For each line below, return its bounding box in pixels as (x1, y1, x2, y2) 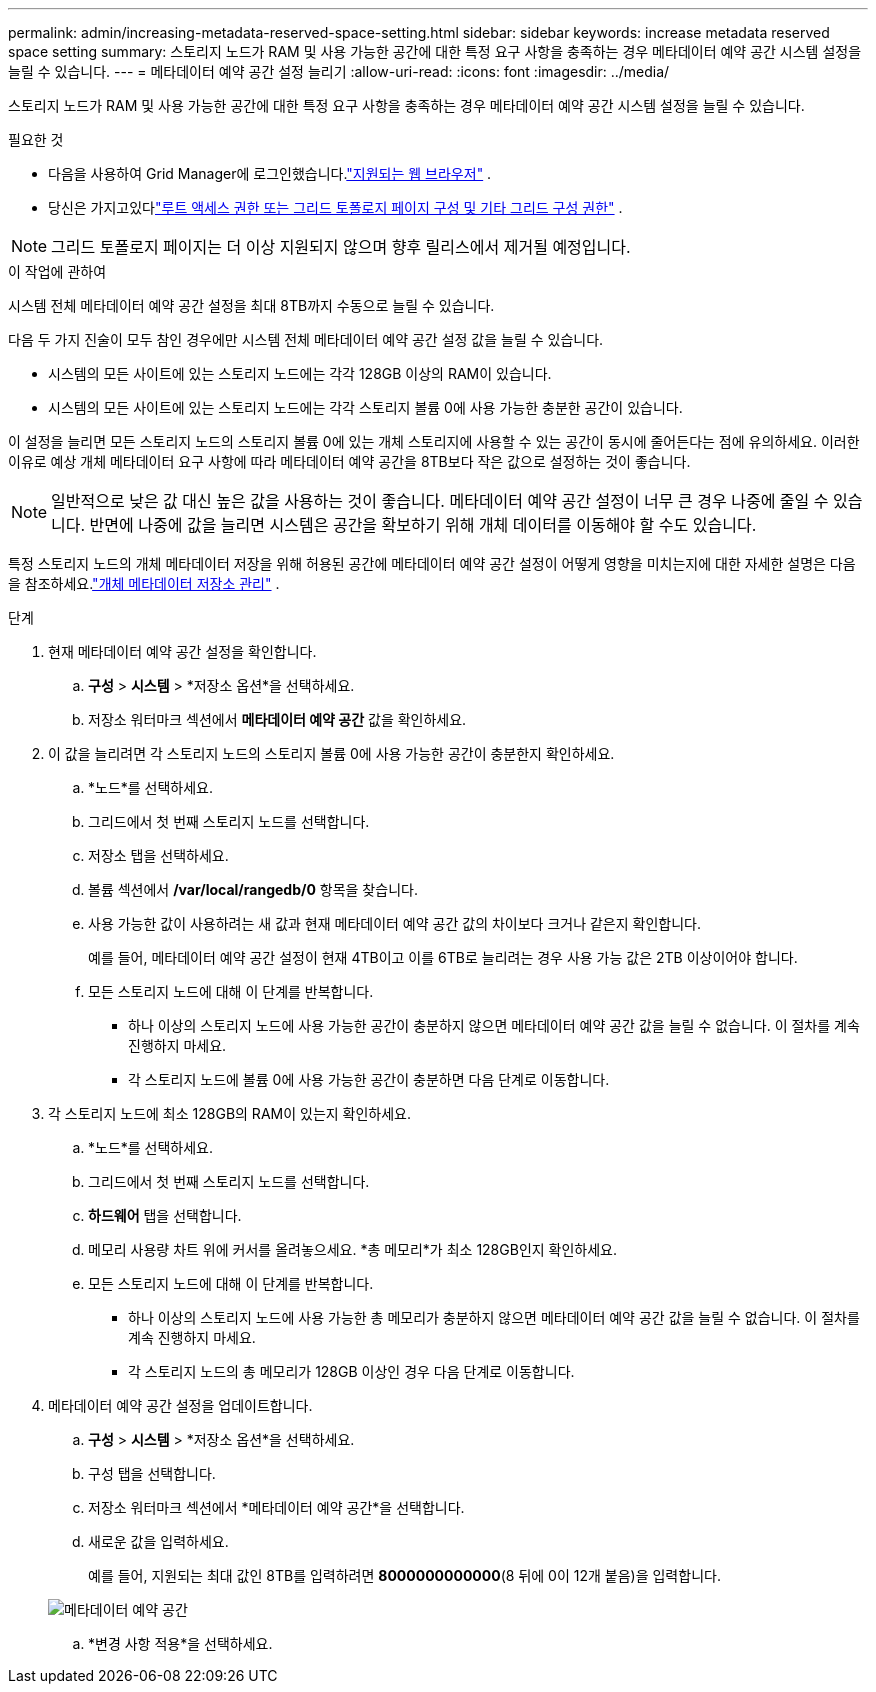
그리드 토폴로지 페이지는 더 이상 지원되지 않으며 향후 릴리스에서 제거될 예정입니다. (51, 237, 631, 257)
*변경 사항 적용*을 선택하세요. (88, 1635, 273, 1652)
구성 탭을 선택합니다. (88, 1465, 216, 1482)
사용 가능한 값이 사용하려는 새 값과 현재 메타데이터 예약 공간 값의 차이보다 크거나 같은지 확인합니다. (88, 915, 701, 932)
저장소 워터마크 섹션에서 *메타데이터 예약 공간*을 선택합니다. (88, 1499, 465, 1516)
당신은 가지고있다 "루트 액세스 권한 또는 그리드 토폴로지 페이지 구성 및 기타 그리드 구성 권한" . (48, 199, 623, 216)
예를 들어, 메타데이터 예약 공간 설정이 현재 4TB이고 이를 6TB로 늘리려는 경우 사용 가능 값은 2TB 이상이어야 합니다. (88, 949, 798, 966)
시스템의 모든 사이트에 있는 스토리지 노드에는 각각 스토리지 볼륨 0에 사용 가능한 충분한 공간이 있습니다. (48, 399, 683, 416)
